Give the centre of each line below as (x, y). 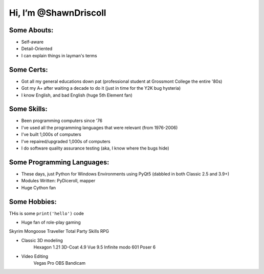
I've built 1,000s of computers (51, 134)
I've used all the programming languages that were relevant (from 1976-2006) (99, 127)
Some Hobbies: (33, 202)
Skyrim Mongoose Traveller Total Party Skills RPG (59, 231)
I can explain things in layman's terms (59, 55)
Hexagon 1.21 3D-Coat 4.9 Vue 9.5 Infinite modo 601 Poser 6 (95, 247)
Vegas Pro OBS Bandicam (59, 263)
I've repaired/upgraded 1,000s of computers (66, 141)
